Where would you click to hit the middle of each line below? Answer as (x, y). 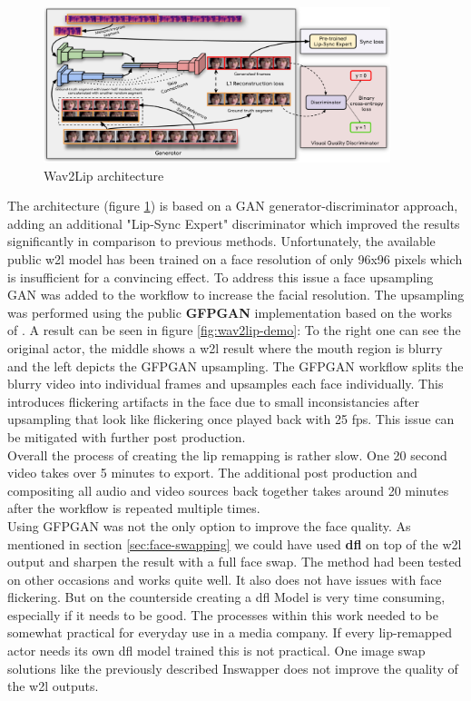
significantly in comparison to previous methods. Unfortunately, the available (221, 241)
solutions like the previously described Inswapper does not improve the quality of (233, 668)
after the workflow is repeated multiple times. (134, 508)
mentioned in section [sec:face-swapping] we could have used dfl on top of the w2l (235, 543)
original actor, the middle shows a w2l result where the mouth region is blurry (225, 347)
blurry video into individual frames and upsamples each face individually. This (226, 384)
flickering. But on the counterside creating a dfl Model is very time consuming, (226, 597)
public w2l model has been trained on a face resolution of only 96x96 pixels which (235, 259)
